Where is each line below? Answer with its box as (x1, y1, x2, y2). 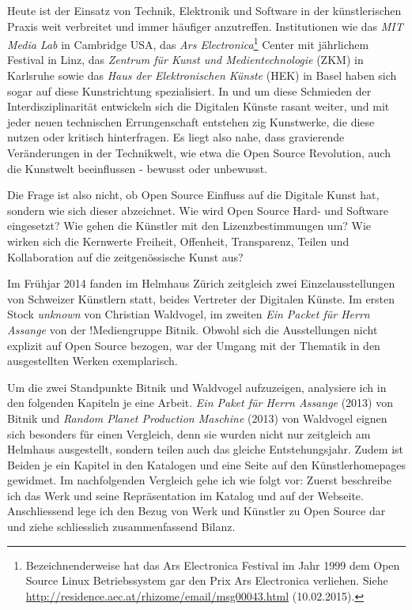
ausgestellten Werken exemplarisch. (7, 352, 178, 369)
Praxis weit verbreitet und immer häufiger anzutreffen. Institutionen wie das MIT (7, 17, 403, 34)
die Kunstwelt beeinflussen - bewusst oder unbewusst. (7, 160, 268, 176)
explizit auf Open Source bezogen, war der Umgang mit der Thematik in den (7, 337, 380, 353)
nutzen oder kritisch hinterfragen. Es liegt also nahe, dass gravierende (7, 129, 345, 145)
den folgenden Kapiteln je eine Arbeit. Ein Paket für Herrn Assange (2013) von (7, 394, 394, 411)
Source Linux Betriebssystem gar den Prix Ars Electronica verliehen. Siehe (25, 572, 388, 589)
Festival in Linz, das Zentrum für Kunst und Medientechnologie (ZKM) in (7, 51, 364, 68)
